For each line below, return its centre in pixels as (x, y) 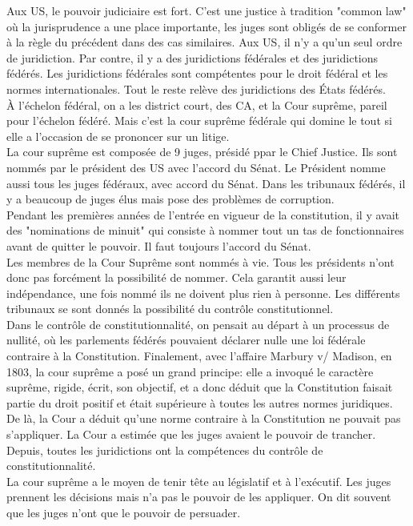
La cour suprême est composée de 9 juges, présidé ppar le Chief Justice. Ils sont (202, 152)
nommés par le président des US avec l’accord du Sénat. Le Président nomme (196, 167)
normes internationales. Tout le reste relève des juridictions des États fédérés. (196, 88)
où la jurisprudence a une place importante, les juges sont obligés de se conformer (206, 26)
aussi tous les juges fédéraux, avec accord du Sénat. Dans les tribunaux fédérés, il (206, 183)
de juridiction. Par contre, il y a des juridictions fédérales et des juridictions (192, 57)
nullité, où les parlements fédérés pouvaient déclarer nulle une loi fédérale (186, 340)
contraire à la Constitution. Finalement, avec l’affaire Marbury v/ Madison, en (199, 356)
